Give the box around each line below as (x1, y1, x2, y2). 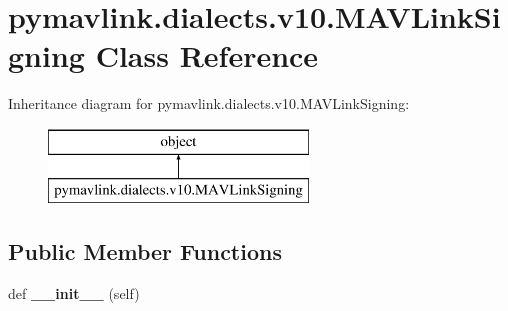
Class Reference (95, 35, 319, 76)
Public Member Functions (8, 236, 282, 267)
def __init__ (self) (8, 283, 140, 304)
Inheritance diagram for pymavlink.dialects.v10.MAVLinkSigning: (8, 93, 410, 114)
